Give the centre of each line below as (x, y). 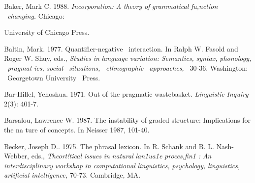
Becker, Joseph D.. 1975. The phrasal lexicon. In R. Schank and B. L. (109, 146)
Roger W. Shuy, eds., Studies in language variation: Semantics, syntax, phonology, (128, 58)
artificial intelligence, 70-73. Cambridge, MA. (72, 175)
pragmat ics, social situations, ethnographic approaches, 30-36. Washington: (128, 67)
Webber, (17, 156)
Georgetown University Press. (54, 77)
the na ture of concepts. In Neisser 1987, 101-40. (77, 129)
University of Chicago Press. (47, 32)
